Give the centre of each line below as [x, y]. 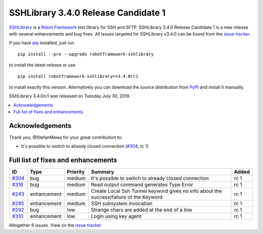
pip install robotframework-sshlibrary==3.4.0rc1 [78, 76]
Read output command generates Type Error [142, 185]
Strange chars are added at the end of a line [141, 210]
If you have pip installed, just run [42, 43]
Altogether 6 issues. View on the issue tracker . [56, 225]
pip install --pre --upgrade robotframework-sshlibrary [86, 54]
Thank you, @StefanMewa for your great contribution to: [66, 137]
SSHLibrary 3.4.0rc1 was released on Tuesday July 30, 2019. [70, 96]
